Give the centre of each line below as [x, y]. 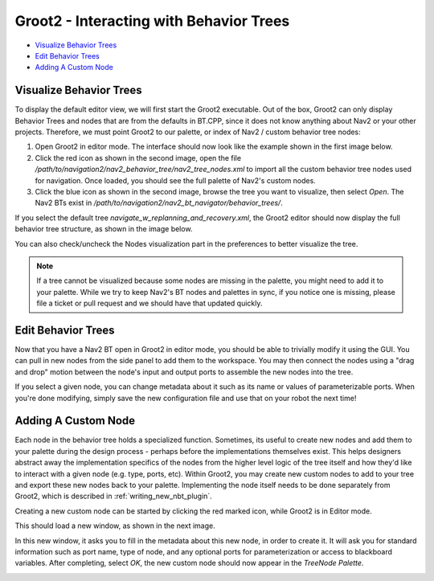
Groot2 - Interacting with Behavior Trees [152, 21]
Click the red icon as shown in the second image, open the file [138, 158]
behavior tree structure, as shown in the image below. [104, 229]
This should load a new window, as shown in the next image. [115, 526]
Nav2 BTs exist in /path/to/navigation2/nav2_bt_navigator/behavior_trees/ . [159, 203]
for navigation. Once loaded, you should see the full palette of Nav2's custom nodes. [176, 180]
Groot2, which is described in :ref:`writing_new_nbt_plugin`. [113, 496]
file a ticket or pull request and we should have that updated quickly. [149, 303]
